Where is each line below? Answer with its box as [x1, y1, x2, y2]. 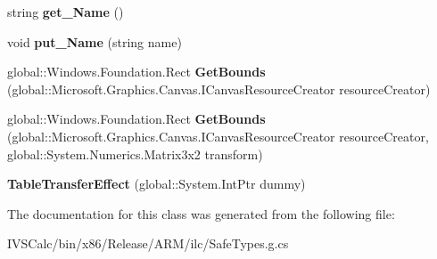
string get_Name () [7, 3, 124, 20]
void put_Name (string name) [7, 32, 182, 51]
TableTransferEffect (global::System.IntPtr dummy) [7, 174, 306, 193]
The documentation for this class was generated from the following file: [7, 204, 395, 223]
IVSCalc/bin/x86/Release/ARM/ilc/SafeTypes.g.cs [7, 234, 289, 253]
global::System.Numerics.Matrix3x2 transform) [7, 144, 263, 163]
